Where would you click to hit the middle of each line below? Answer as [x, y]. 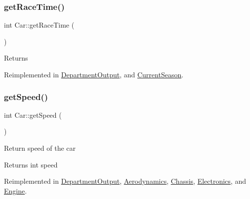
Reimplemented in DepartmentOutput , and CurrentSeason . [94, 74]
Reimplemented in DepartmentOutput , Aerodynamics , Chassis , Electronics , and [125, 181]
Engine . [16, 190]
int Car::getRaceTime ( [39, 25]
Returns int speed [31, 164]
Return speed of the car [40, 148]
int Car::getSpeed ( [33, 115]
